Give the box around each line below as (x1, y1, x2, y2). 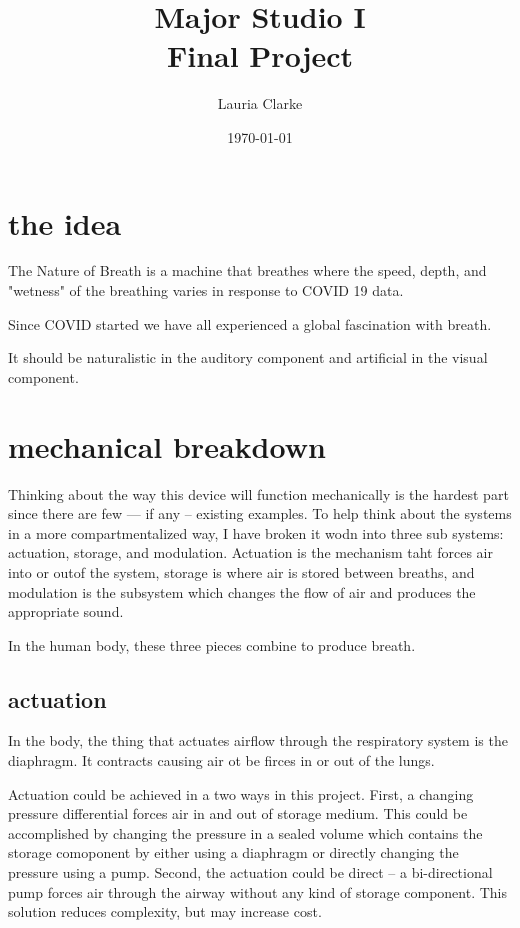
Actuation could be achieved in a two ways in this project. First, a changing (8, 783, 474, 804)
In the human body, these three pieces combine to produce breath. (8, 634, 416, 655)
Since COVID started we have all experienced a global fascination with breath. (8, 313, 492, 334)
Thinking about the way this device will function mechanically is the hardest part (8, 483, 509, 504)
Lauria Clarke (217, 93, 303, 114)
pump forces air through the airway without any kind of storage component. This (8, 881, 508, 902)
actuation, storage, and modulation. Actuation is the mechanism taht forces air (8, 542, 493, 563)
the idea (8, 202, 122, 243)
